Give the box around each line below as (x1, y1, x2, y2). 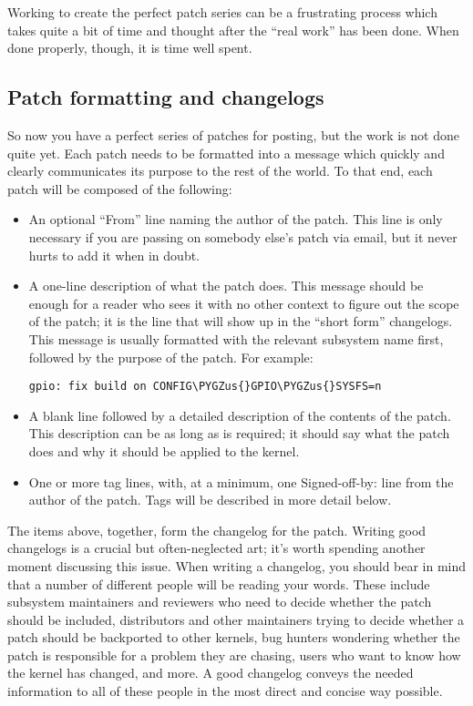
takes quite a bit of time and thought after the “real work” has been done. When (7, 20, 459, 39)
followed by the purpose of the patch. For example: (28, 347, 314, 366)
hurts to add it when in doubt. (28, 245, 201, 264)
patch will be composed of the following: (7, 179, 232, 198)
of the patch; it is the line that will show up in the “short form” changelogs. (28, 312, 453, 331)
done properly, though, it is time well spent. (7, 38, 252, 57)
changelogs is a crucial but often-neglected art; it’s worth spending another (7, 538, 426, 558)
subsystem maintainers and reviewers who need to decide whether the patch (7, 592, 432, 611)
